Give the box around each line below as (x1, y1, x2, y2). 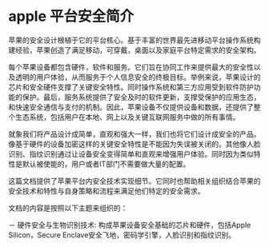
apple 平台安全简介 (8, 7, 134, 26)
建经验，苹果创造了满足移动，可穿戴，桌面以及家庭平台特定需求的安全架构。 (8, 45, 261, 54)
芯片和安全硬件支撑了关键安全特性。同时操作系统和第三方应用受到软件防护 (8, 82, 254, 92)
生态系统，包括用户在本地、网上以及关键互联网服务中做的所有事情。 (14, 112, 240, 122)
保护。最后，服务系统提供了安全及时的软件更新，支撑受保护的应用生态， (22, 92, 261, 102)
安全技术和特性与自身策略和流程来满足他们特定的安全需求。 (8, 185, 205, 196)
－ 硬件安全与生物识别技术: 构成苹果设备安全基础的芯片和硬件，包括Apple (8, 220, 251, 229)
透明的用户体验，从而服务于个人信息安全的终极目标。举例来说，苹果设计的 (14, 72, 261, 82)
